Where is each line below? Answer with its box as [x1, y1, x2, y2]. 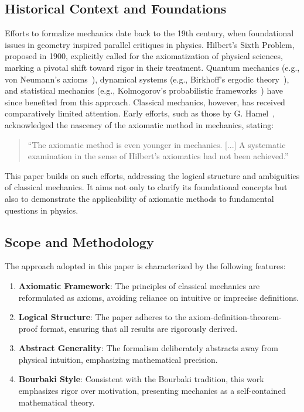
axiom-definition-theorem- [189, 311, 282, 323]
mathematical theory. [18, 396, 95, 408]
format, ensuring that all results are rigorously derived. [40, 322, 238, 334]
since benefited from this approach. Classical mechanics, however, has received [5, 95, 285, 108]
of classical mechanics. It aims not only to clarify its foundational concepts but [5, 181, 288, 193]
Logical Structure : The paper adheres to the [18, 311, 186, 323]
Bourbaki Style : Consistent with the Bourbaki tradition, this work [18, 373, 264, 385]
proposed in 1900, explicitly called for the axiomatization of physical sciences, [5, 50, 283, 62]
